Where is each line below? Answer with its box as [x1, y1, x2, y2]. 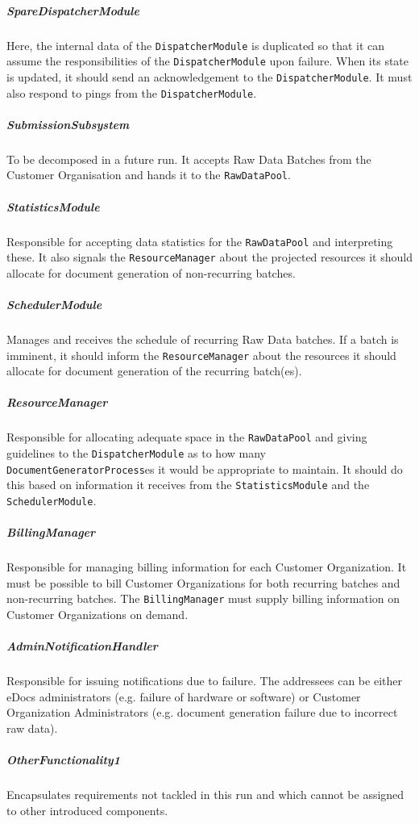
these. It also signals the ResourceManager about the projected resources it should [6, 249, 413, 266]
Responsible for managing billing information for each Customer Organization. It [6, 558, 407, 575]
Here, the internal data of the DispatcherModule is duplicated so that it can [6, 36, 385, 53]
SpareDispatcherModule [6, 2, 139, 19]
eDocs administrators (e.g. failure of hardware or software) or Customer [6, 688, 361, 705]
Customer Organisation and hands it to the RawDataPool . [6, 166, 291, 183]
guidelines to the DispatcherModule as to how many [6, 445, 266, 462]
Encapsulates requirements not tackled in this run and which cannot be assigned [6, 786, 404, 803]
